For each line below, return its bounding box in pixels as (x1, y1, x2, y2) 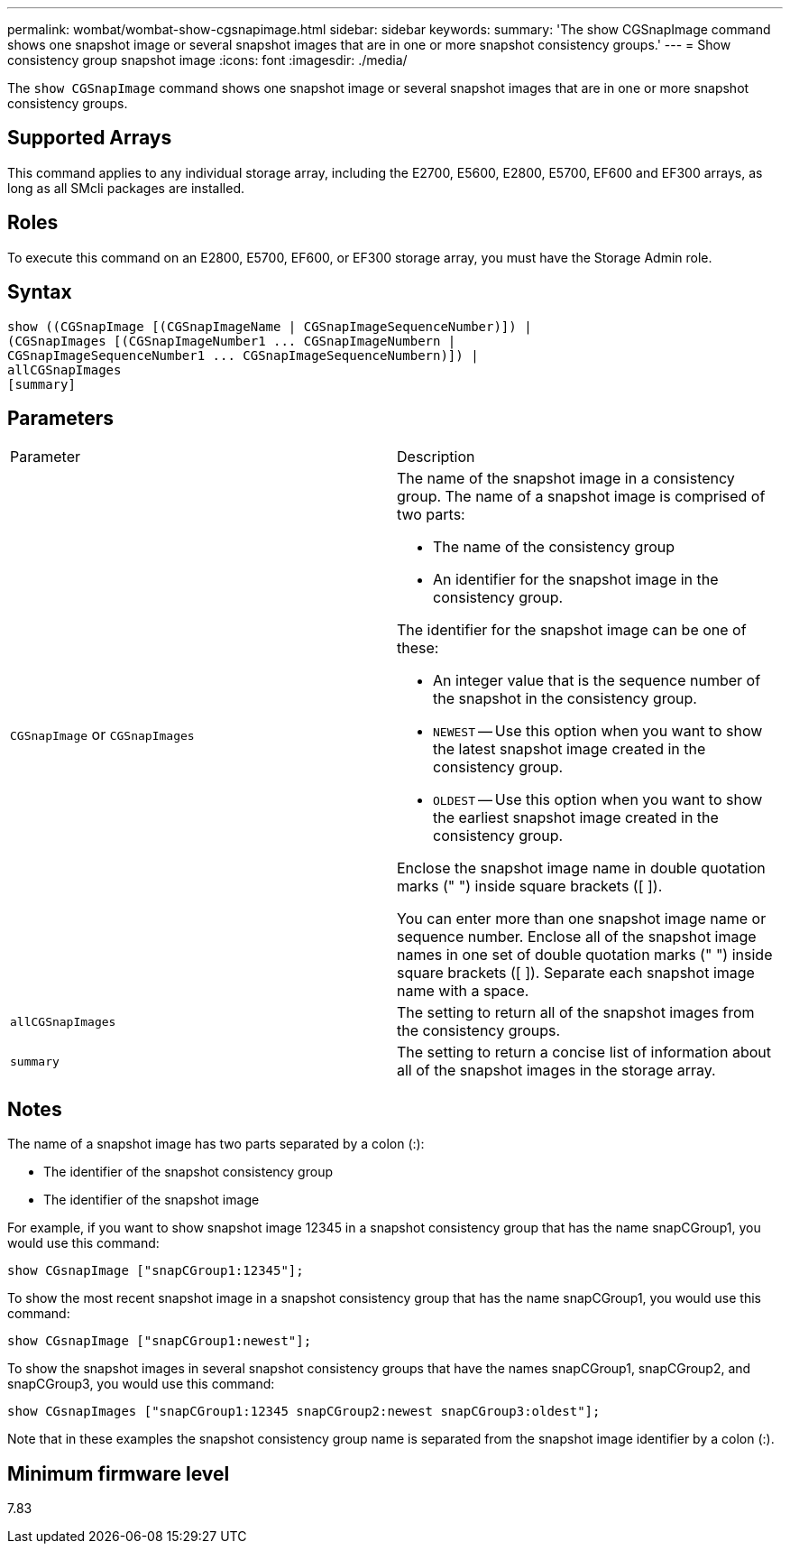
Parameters (7, 406, 114, 429)
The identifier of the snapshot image (43, 1192, 260, 1208)
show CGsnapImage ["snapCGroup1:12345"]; (7, 1263, 304, 1279)
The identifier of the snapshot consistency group (43, 1164, 333, 1180)
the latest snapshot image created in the (433, 740, 706, 759)
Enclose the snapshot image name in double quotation (397, 859, 766, 878)
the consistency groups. (397, 1021, 561, 1040)
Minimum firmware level (7, 1462, 230, 1485)
